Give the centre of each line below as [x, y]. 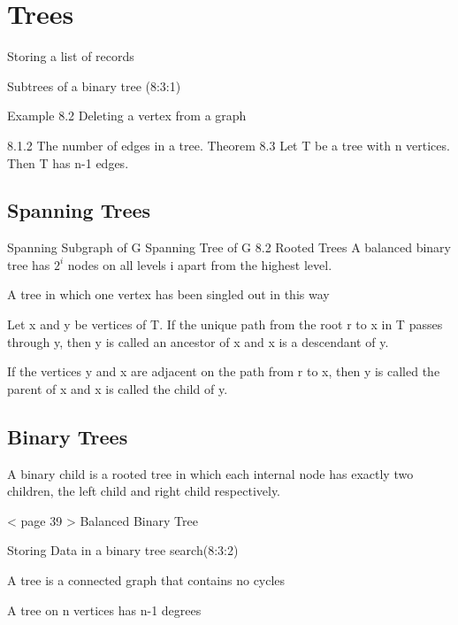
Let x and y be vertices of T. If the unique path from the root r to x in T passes [225, 324]
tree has [29, 264]
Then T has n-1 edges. [68, 162]
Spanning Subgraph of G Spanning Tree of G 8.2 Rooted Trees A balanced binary [229, 247]
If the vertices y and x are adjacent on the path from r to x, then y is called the [224, 371]
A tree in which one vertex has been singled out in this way [168, 294]
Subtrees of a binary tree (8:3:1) [94, 85]
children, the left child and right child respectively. [144, 491]
